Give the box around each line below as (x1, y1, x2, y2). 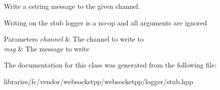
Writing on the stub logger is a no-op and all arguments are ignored (4, 17, 207, 27)
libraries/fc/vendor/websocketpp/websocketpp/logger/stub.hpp (4, 76, 193, 86)
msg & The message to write (4, 43, 89, 53)
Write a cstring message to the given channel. (4, 1, 140, 11)
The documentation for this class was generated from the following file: (4, 60, 217, 70)
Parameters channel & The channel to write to (4, 34, 144, 44)
